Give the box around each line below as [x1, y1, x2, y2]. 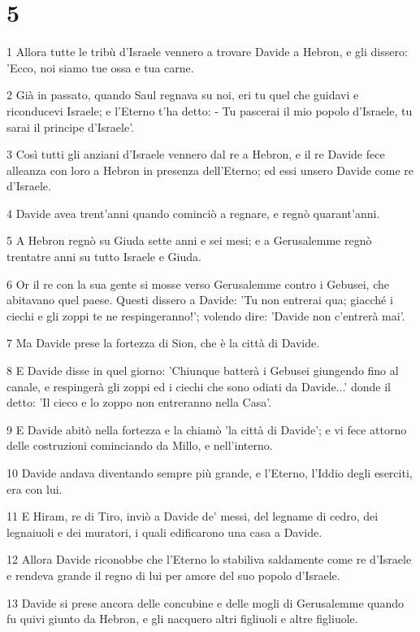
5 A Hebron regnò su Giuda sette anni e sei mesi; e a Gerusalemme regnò [6, 232, 372, 249]
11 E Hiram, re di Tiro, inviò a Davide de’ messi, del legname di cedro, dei [6, 508, 379, 525]
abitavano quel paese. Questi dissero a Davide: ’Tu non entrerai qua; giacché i [6, 291, 393, 308]
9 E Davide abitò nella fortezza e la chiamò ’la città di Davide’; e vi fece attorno [6, 421, 407, 438]
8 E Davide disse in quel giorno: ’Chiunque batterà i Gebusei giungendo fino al [6, 362, 399, 379]
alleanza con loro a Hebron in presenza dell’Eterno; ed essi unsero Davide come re [6, 161, 414, 178]
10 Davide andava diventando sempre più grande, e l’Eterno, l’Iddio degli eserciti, [6, 464, 413, 481]
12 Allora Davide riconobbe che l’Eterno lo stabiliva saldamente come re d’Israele [6, 551, 412, 568]
